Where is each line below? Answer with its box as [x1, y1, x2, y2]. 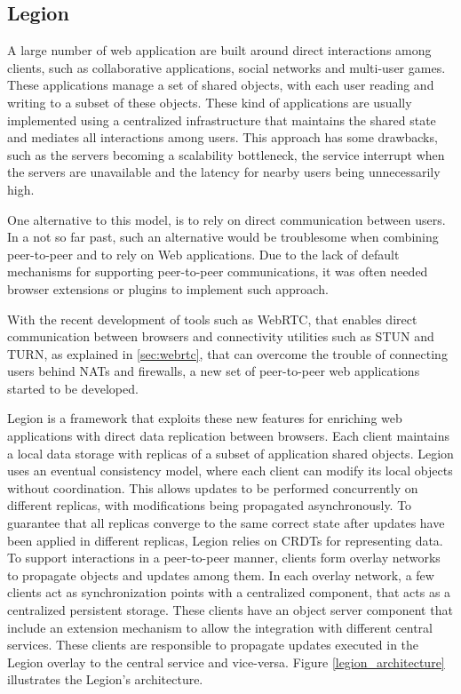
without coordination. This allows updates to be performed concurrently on [7, 478, 418, 497]
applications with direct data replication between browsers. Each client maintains [7, 427, 450, 445]
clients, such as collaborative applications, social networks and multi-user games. [7, 58, 446, 76]
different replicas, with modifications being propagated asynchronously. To [7, 496, 412, 515]
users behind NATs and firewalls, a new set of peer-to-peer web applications [7, 362, 420, 380]
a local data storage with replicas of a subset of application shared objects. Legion [7, 443, 454, 462]
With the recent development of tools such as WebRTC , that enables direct [7, 309, 417, 328]
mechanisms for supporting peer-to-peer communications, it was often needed [7, 262, 428, 281]
